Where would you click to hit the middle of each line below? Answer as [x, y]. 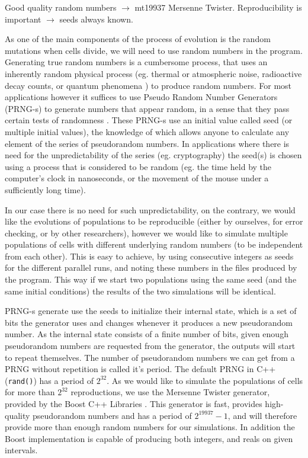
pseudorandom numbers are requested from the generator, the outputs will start [150, 346]
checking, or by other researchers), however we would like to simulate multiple [146, 233]
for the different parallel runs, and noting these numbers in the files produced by [151, 268]
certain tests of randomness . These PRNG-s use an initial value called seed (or [149, 120]
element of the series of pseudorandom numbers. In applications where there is [147, 143]
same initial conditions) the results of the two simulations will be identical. [140, 291]
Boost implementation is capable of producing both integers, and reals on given [149, 438]
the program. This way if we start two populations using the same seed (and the [151, 279]
